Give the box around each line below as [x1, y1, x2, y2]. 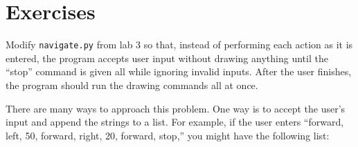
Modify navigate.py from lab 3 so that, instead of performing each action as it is [6, 37, 353, 52]
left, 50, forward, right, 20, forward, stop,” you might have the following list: [6, 128, 330, 142]
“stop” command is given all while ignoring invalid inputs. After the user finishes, [6, 64, 352, 79]
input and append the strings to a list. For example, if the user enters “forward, [6, 115, 344, 129]
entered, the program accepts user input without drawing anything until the [6, 50, 328, 65]
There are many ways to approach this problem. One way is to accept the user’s [6, 101, 346, 115]
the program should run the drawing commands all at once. [6, 77, 258, 92]
